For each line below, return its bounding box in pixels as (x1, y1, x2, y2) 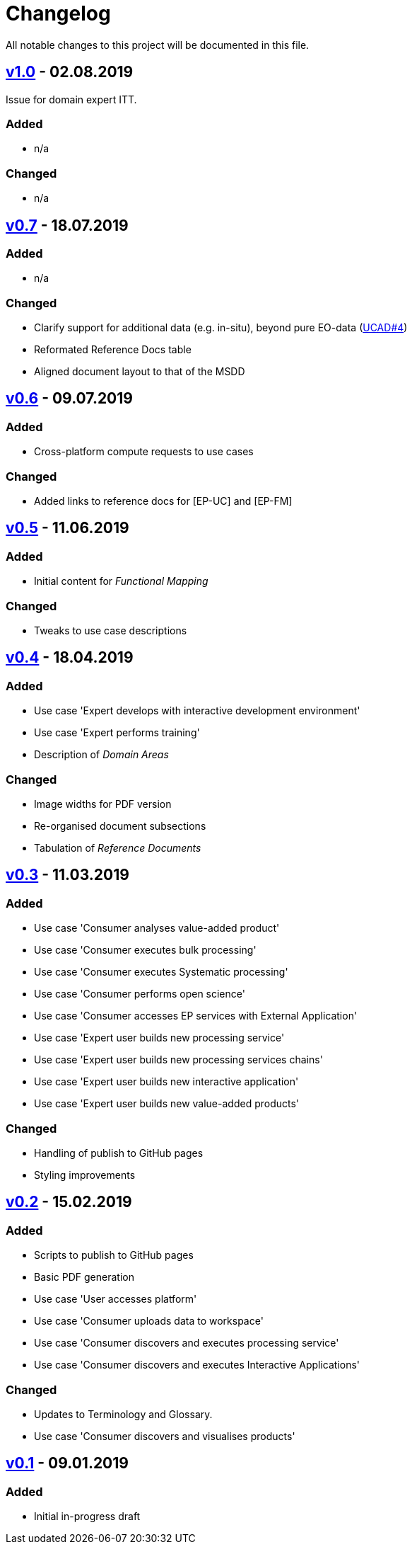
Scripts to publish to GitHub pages (34, 1249, 194, 1262)
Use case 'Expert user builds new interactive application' (34, 1075, 299, 1088)
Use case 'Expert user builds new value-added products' (34, 1097, 300, 1110)
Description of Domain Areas (34, 748, 169, 761)
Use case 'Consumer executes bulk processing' (34, 944, 257, 956)
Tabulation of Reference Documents (34, 841, 201, 854)
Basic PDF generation (34, 1271, 134, 1284)
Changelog (6, 1, 111, 25)
